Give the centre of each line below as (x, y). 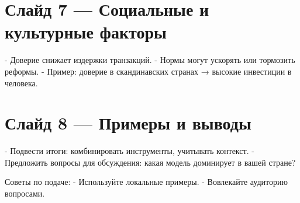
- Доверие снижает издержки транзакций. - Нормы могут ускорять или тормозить (150, 60)
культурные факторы (86, 32)
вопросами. (25, 193)
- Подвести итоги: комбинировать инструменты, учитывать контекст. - (130, 151)
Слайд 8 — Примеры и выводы (128, 123)
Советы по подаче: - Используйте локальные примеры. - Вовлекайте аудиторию (146, 182)
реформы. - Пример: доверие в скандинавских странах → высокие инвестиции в (148, 71)
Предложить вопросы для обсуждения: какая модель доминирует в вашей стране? (150, 162)
